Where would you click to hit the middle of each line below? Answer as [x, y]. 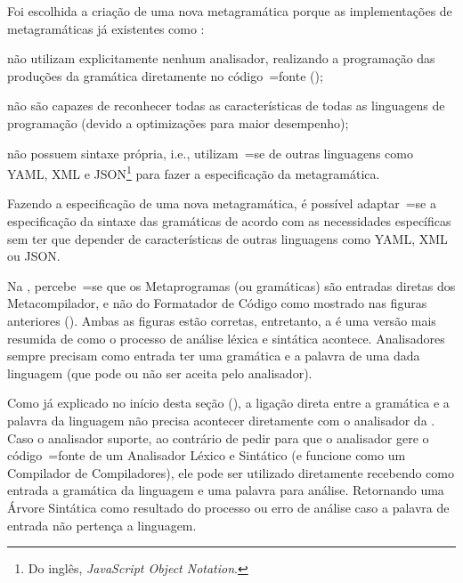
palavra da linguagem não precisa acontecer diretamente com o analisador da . [221, 420]
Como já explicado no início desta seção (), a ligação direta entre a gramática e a [228, 403]
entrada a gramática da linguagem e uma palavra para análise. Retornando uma [226, 490]
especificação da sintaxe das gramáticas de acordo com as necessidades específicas [229, 221]
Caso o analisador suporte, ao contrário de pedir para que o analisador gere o [218, 437]
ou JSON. [34, 256]
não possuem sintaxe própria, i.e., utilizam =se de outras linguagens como [210, 153]
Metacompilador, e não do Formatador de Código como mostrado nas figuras [217, 303]
